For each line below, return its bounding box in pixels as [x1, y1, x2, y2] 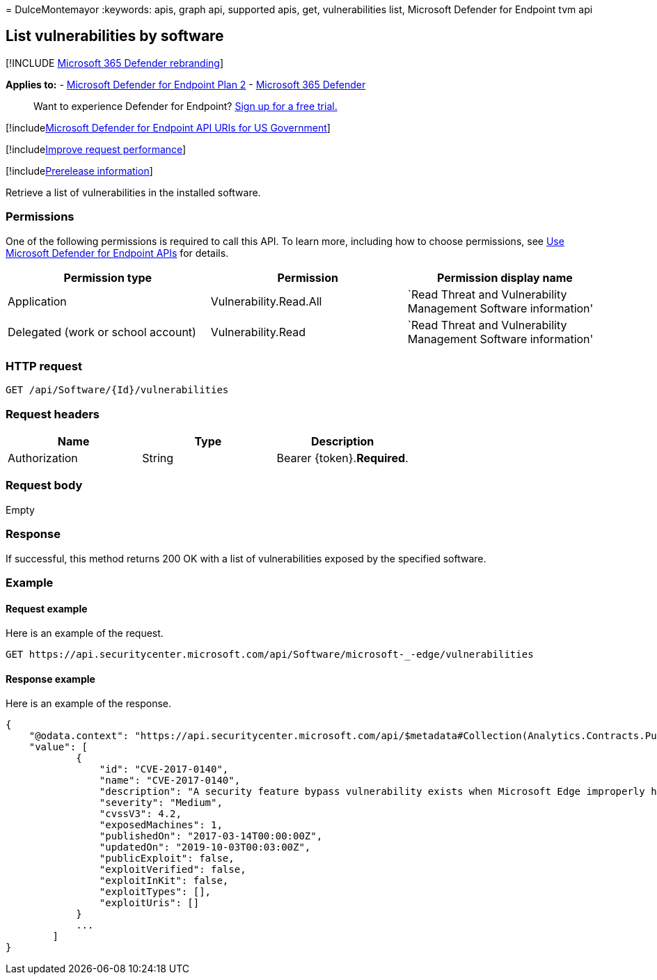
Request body [6, 478, 83, 493]
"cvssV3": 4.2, [99, 808, 182, 820]
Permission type [63, 270, 152, 285]
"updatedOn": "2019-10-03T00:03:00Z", [99, 841, 311, 853]
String [142, 451, 174, 466]
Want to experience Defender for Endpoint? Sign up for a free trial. [33, 100, 338, 112]
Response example [6, 672, 95, 685]
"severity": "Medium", [99, 797, 223, 809]
